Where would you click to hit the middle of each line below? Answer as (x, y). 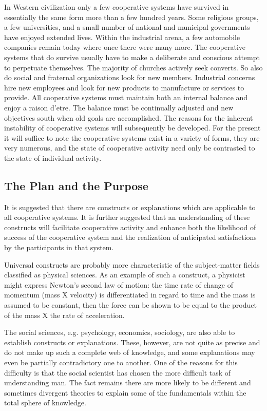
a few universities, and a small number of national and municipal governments (127, 27)
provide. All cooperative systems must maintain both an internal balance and (126, 97)
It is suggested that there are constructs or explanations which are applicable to (130, 207)
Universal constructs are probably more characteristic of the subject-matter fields (132, 264)
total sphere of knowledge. (45, 403)
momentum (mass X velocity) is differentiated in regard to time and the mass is (130, 295)
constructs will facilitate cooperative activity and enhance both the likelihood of (130, 227)
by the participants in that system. (59, 247)
